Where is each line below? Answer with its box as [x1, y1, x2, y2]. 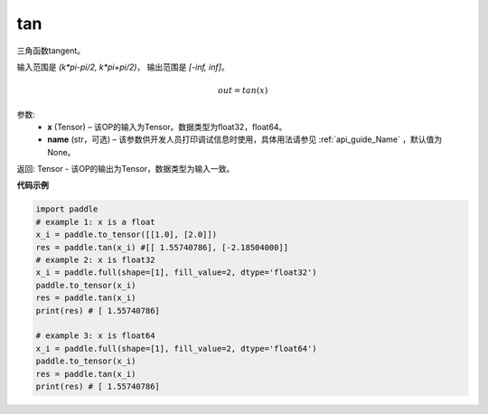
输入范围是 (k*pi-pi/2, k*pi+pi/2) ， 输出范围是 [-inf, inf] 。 [16, 61, 230, 72]
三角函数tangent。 [16, 45, 86, 56]
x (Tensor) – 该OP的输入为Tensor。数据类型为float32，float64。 [47, 121, 287, 132]
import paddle [35, 204, 99, 214]
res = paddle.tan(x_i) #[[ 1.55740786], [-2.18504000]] [35, 242, 289, 252]
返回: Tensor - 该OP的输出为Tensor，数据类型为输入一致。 [16, 164, 235, 174]
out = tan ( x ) [218, 86, 268, 96]
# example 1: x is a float [35, 217, 155, 227]
